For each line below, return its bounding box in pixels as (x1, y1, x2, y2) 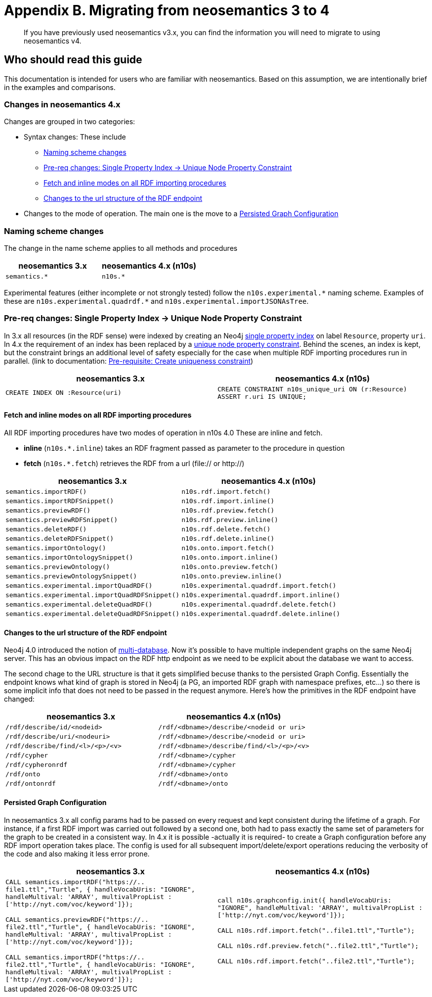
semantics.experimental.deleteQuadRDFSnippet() (5, 610, 180, 618)
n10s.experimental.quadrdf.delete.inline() (181, 610, 341, 618)
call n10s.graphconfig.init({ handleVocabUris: (217, 896, 392, 904)
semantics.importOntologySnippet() (5, 554, 133, 562)
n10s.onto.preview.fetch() (181, 563, 278, 571)
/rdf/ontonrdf (5, 780, 56, 788)
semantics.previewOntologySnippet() (5, 572, 137, 580)
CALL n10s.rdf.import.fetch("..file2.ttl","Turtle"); (217, 957, 415, 965)
